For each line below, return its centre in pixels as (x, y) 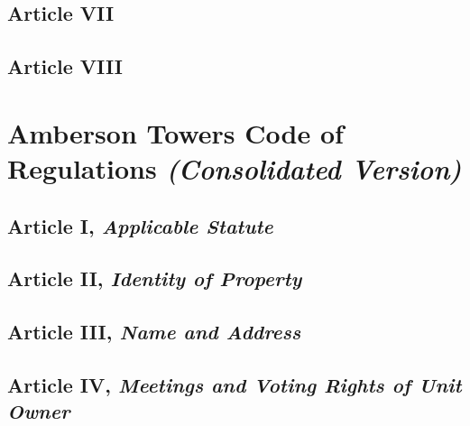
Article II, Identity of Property (155, 278)
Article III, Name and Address (154, 332)
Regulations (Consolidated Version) (235, 168)
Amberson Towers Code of (175, 132)
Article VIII (65, 66)
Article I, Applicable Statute (140, 225)
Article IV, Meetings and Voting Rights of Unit (235, 384)
